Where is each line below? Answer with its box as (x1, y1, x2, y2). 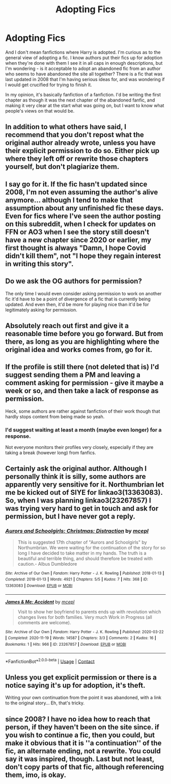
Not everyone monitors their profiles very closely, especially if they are (5, 444, 154, 450)
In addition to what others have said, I (5, 122, 126, 131)
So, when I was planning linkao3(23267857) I (5, 496, 151, 505)
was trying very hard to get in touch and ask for (5, 504, 159, 513)
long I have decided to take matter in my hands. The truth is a (17, 550, 147, 556)
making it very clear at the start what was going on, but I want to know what (5, 102, 164, 108)
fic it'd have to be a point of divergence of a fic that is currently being (5, 296, 151, 302)
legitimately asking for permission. (5, 307, 77, 313)
